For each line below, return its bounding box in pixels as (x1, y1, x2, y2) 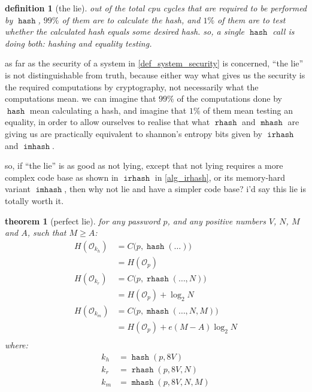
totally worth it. (5, 194, 64, 206)
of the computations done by (177, 92, 282, 105)
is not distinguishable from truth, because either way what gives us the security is (5, 68, 305, 81)
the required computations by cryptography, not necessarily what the (5, 80, 259, 93)
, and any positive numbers (167, 214, 266, 227)
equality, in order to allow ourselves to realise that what (5, 116, 210, 128)
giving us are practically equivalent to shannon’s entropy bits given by (5, 127, 262, 139)
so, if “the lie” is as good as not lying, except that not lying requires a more (5, 159, 283, 172)
